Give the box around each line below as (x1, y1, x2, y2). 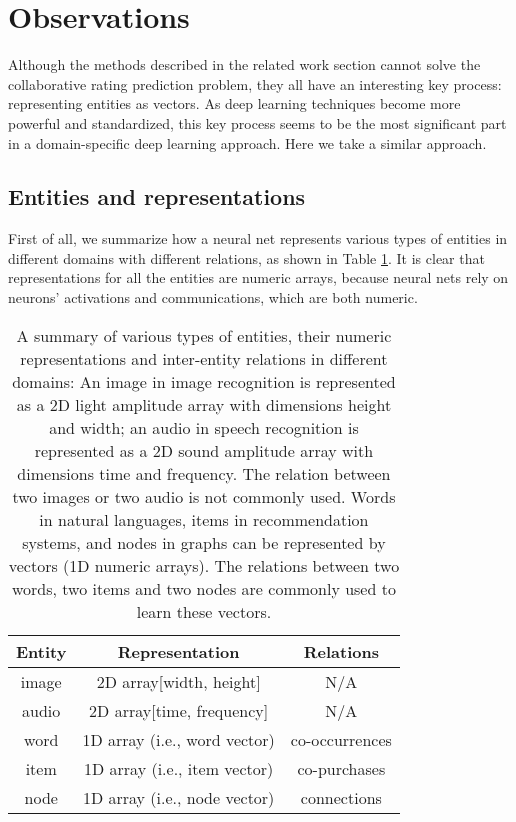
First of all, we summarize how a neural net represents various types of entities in (8, 228, 508, 249)
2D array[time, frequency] (89, 698, 269, 722)
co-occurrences (290, 727, 392, 751)
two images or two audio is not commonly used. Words (12, 484, 396, 508)
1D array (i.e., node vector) (82, 785, 275, 809)
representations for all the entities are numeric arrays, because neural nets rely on (8, 267, 509, 288)
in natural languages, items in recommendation (39, 507, 369, 531)
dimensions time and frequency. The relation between (17, 461, 391, 485)
